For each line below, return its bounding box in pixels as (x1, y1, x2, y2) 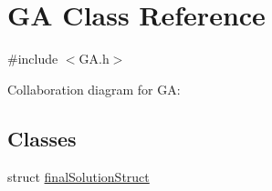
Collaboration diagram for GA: (7, 79, 181, 98)
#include (7, 49, 58, 68)
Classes (7, 124, 77, 152)
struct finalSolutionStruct (7, 166, 150, 186)
